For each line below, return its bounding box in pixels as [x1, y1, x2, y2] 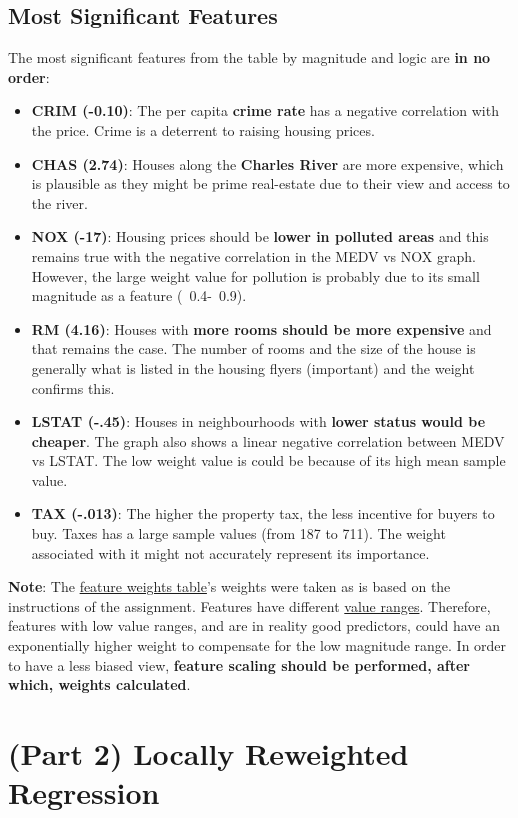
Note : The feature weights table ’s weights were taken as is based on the [8, 576, 451, 597]
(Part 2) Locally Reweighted [8, 733, 409, 774]
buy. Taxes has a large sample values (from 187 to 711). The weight [31, 523, 446, 544]
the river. [31, 192, 88, 213]
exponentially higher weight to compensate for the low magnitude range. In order [8, 635, 507, 656]
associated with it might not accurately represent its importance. [31, 542, 430, 563]
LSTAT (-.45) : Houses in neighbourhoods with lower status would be [31, 411, 486, 432]
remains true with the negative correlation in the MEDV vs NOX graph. [31, 245, 476, 266]
